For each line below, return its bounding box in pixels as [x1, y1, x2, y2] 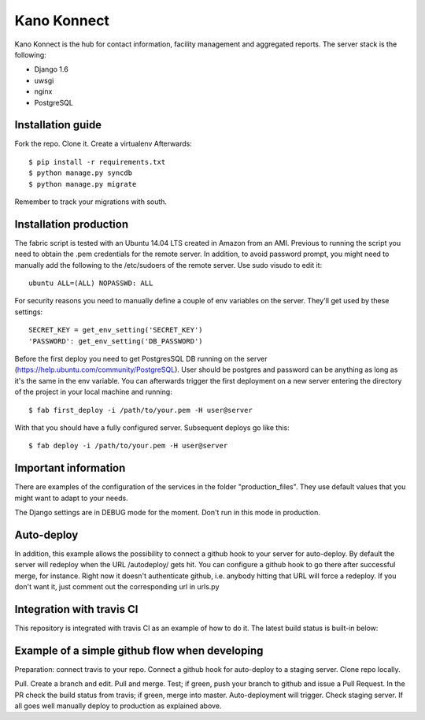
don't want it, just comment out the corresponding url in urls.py [14, 582, 220, 592]
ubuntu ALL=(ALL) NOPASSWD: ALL [28, 279, 153, 288]
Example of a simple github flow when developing [14, 644, 264, 657]
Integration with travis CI [14, 603, 139, 616]
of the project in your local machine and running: [14, 387, 172, 397]
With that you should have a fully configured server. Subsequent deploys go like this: [14, 422, 290, 432]
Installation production [14, 217, 129, 231]
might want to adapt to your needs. [14, 493, 129, 503]
